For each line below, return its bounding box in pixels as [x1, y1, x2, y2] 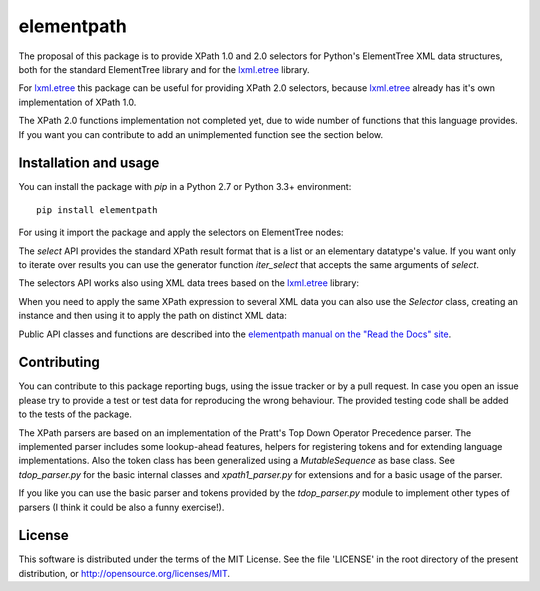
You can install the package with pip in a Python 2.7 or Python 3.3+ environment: [18, 181, 352, 193]
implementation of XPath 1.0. [18, 96, 137, 108]
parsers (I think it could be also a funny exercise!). [18, 501, 225, 513]
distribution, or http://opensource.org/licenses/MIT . [18, 567, 230, 579]
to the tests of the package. [18, 408, 132, 420]
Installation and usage [18, 155, 160, 172]
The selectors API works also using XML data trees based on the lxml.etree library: [18, 277, 360, 289]
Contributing [18, 354, 100, 371]
